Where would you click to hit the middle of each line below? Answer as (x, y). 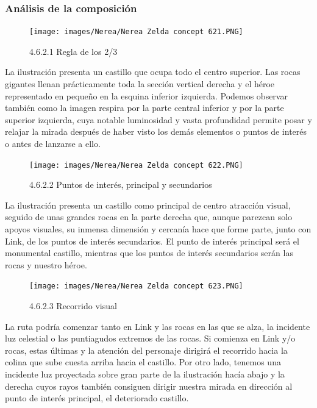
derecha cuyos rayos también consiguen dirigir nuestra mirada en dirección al (149, 386)
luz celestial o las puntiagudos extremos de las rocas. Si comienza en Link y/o (150, 338)
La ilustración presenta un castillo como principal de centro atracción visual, (148, 205)
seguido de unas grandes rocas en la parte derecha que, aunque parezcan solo (149, 217)
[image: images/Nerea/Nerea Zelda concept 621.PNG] (136, 32)
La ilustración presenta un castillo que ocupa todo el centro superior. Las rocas (153, 72)
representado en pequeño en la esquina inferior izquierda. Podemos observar (146, 95)
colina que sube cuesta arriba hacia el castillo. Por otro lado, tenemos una (143, 362)
